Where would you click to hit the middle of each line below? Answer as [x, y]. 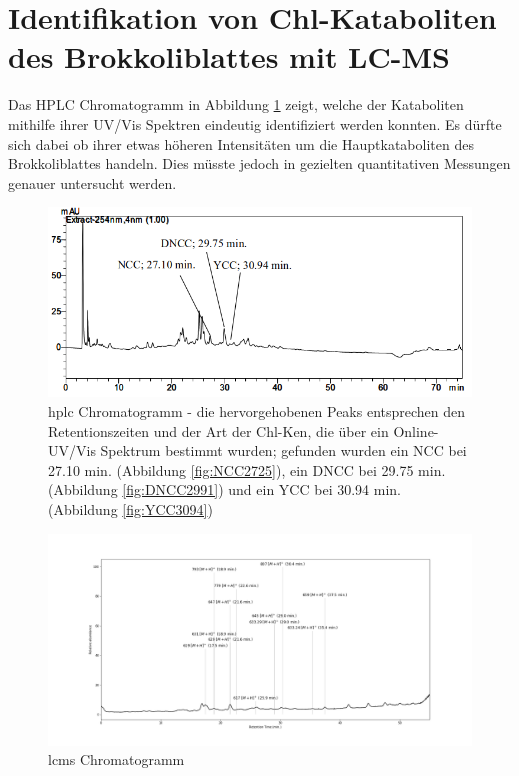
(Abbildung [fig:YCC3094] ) [130, 508]
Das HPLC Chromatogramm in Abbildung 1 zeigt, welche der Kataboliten [236, 104]
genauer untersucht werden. [92, 182]
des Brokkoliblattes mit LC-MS [229, 56]
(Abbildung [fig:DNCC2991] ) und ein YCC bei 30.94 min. [224, 489]
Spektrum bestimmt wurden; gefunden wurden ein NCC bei [283, 450]
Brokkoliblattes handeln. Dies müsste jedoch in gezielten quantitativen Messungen [259, 163]
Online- [416, 430]
